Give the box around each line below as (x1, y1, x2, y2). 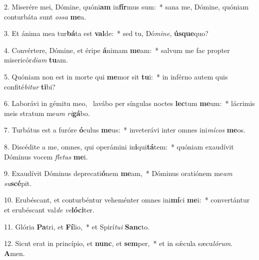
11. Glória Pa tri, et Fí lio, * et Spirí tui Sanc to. (4, 221, 150, 231)
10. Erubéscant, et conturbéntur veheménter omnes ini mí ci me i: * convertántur (4, 194, 250, 205)
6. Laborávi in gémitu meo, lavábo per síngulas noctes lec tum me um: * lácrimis (4, 98, 255, 108)
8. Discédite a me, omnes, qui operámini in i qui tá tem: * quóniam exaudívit (4, 141, 234, 151)
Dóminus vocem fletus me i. (4, 151, 88, 161)
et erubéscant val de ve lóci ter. (4, 204, 94, 214)
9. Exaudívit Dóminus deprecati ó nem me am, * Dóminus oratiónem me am (4, 168, 232, 178)
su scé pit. (4, 177, 32, 188)
